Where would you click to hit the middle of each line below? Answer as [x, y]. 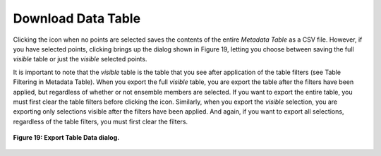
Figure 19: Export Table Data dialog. [66, 138]
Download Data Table [77, 18]
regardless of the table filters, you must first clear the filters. [101, 121]
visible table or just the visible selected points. [80, 59]
